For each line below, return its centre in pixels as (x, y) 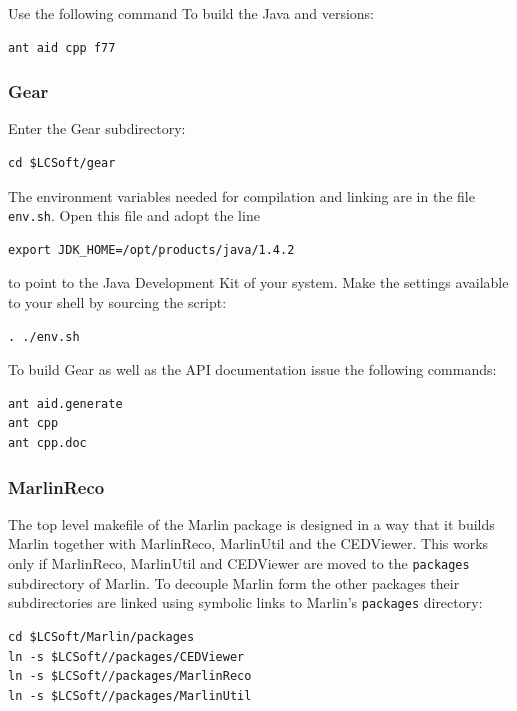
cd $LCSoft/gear (62, 163)
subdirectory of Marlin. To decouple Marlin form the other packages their (234, 582)
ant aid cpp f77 (62, 47)
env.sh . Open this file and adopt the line (134, 215)
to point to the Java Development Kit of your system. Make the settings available (258, 282)
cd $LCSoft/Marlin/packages (101, 636)
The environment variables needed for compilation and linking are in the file (241, 195)
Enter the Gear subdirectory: (97, 128)
